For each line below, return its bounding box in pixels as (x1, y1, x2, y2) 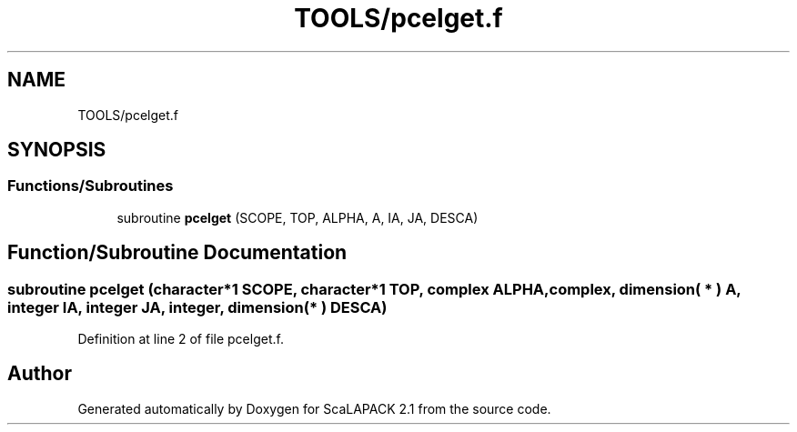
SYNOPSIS (7, 138, 106, 162)
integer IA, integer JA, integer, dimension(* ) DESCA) (7, 297, 388, 316)
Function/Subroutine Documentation (7, 241, 348, 265)
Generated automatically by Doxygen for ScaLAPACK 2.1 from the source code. (77, 400, 551, 417)
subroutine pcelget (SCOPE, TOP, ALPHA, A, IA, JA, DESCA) (116, 209, 479, 226)
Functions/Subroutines (7, 176, 174, 196)
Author (7, 362, 72, 386)
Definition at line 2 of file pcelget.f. (77, 331, 284, 347)
